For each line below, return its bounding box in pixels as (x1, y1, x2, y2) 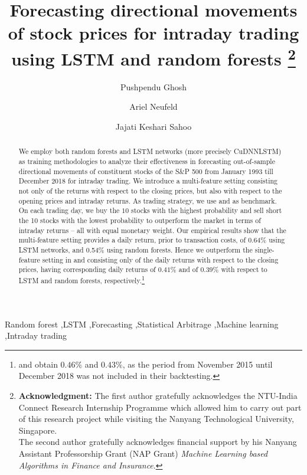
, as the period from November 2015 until (122, 358, 273, 370)
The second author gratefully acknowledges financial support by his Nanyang (18, 435, 297, 448)
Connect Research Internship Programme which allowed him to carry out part (18, 401, 302, 413)
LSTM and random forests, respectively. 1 (18, 273, 145, 285)
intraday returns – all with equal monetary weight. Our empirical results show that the (18, 225, 286, 235)
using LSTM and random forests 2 (11, 44, 296, 70)
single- (254, 244, 275, 254)
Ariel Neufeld (129, 100, 178, 113)
